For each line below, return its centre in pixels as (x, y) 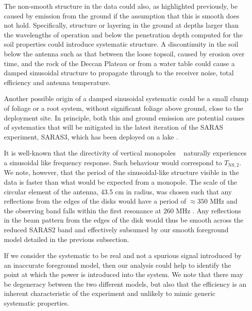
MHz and (224, 201)
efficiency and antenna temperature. (57, 82)
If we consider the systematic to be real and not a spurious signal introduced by (123, 255)
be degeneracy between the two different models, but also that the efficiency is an (125, 284)
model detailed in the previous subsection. (67, 239)
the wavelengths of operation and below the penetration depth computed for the (123, 34)
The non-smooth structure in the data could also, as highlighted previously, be (121, 6)
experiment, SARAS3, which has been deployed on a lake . (91, 136)
